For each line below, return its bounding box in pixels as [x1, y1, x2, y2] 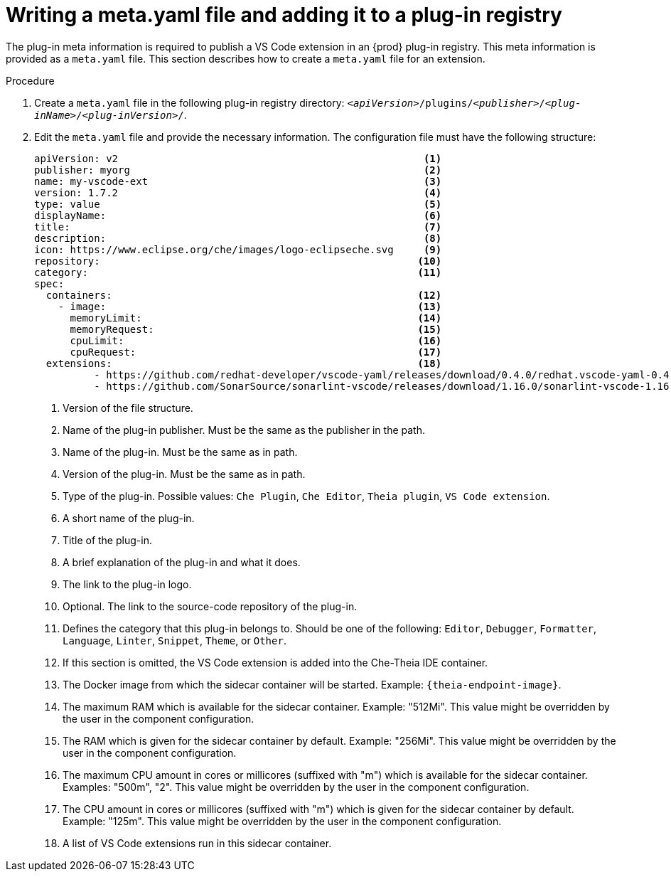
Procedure [6, 74, 55, 87]
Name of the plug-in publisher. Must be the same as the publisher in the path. [63, 423, 425, 436]
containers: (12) [45, 289, 442, 301]
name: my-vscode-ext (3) [34, 175, 442, 187]
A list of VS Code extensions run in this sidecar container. [63, 836, 332, 849]
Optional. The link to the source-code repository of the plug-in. [63, 600, 358, 612]
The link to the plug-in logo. [63, 578, 192, 590]
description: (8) [34, 232, 442, 244]
